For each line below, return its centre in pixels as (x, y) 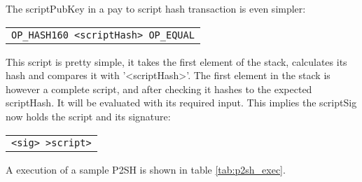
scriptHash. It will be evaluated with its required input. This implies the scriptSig (181, 103)
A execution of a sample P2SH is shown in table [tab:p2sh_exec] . (146, 169)
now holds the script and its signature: (88, 116)
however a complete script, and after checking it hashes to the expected (159, 89)
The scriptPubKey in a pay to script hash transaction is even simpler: (156, 8)
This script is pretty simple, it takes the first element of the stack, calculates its (176, 61)
